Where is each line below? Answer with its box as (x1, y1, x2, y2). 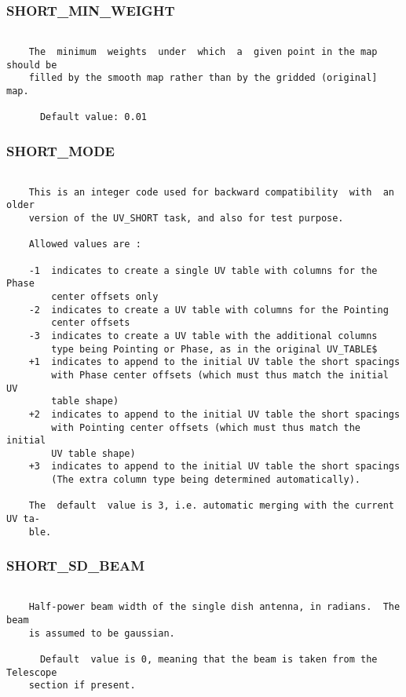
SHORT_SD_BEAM (6, 556, 145, 575)
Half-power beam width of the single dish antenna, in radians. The (28, 601, 401, 613)
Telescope (6, 666, 57, 678)
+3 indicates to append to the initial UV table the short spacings (28, 461, 401, 473)
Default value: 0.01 (39, 111, 147, 123)
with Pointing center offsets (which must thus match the (51, 421, 361, 433)
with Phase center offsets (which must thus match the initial (51, 369, 389, 381)
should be (6, 59, 57, 71)
